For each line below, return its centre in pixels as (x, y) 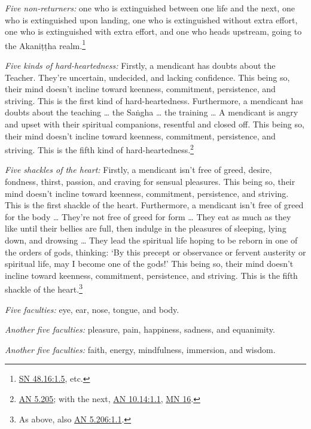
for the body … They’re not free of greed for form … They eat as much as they (148, 216)
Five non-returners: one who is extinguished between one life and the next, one (150, 8)
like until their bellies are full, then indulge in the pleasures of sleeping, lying (146, 228)
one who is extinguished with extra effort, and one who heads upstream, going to (153, 31)
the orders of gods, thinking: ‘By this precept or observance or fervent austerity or (155, 252)
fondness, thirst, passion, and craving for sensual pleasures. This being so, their (150, 182)
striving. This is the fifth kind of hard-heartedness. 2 (99, 149)
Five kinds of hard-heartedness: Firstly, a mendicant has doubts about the (140, 66)
